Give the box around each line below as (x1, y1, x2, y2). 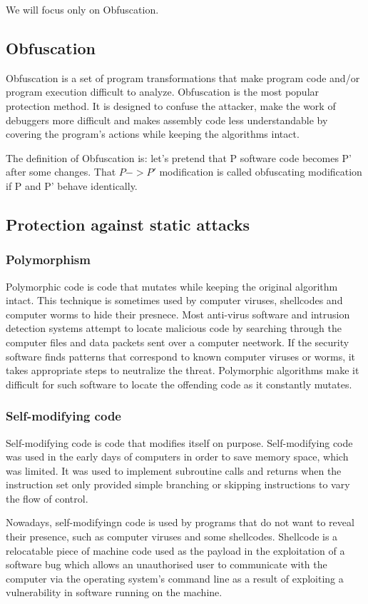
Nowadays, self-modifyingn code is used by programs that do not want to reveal (6, 515, 354, 530)
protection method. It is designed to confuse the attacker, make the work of (6, 98, 336, 113)
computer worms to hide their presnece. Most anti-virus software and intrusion (6, 306, 350, 321)
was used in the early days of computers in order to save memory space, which (6, 449, 349, 464)
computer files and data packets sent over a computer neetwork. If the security (6, 334, 349, 349)
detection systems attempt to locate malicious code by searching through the (6, 321, 342, 336)
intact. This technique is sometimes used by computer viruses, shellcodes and (6, 293, 343, 308)
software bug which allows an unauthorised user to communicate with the (6, 557, 327, 572)
